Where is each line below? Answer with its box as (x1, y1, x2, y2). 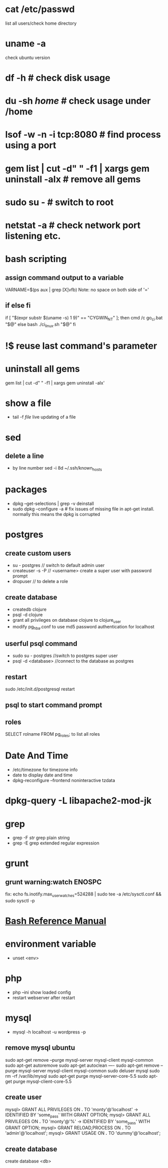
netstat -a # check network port (5, 220, 141, 231)
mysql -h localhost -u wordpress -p (12, 1029, 86, 1035)
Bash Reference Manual (5, 916, 107, 927)
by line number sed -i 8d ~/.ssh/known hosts (12, 465, 102, 472)
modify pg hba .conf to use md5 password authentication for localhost (12, 623, 154, 631)
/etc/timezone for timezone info (12, 767, 78, 773)
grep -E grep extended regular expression (12, 840, 99, 846)
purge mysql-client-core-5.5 (13, 1078, 72, 1084)
